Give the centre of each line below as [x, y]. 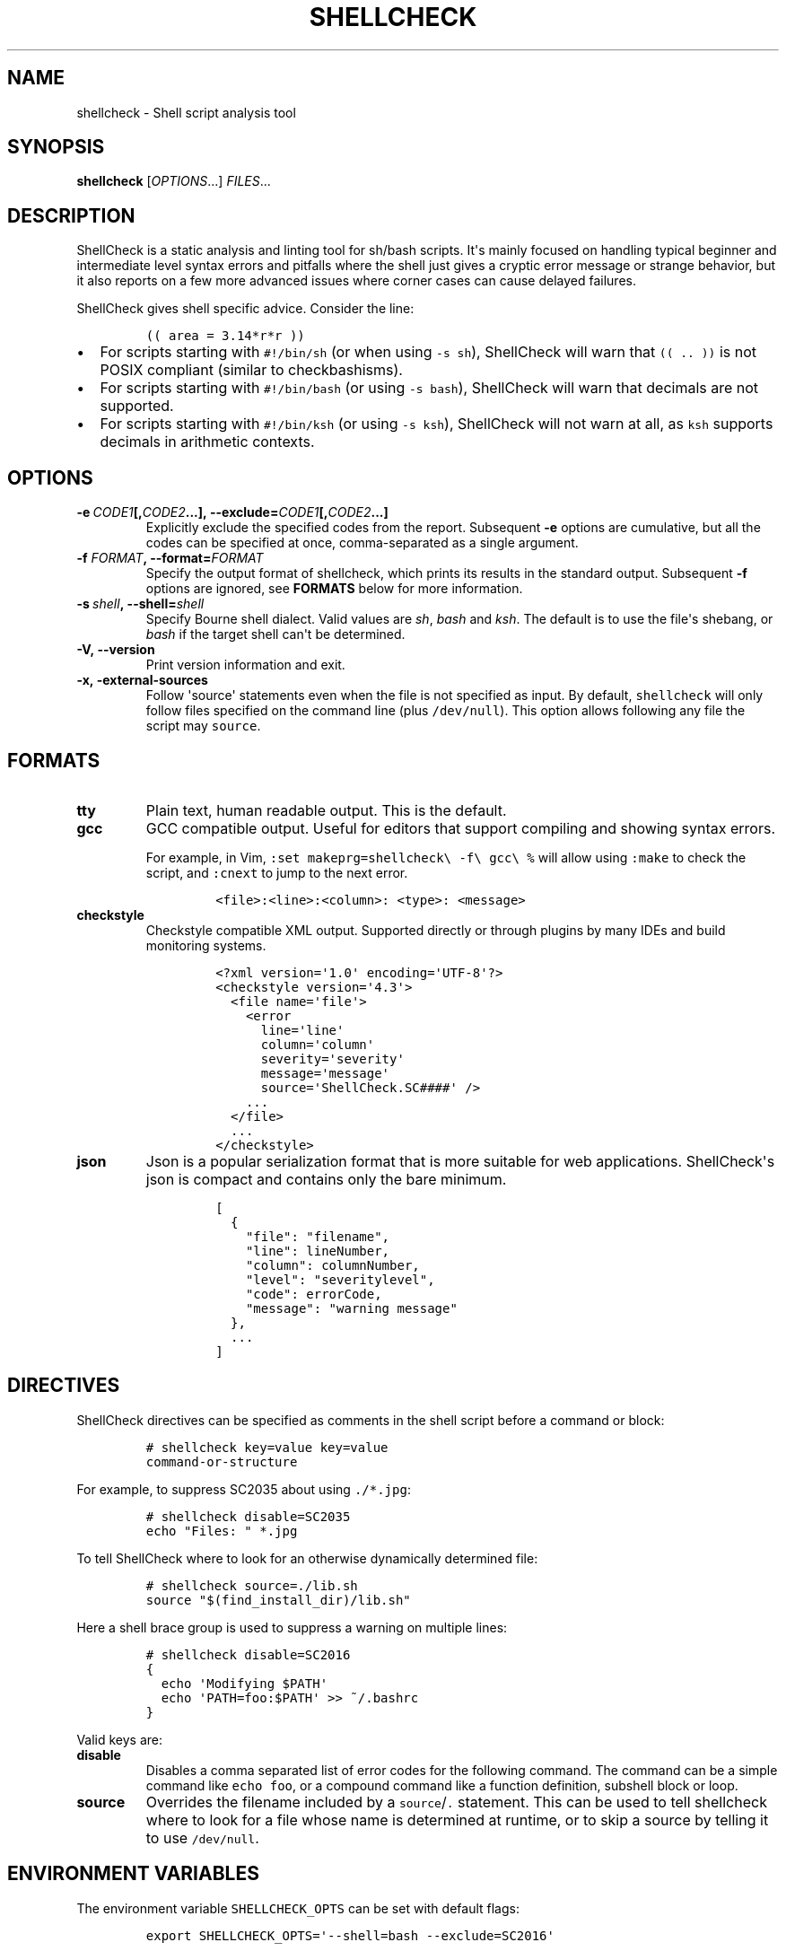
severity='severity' [332, 1059]
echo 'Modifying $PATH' [245, 1683]
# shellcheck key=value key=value [267, 1447]
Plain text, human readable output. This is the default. [326, 810]
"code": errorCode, [314, 1294]
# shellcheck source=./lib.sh [252, 1585]
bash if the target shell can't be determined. [275, 634]
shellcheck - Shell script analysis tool [186, 112]
